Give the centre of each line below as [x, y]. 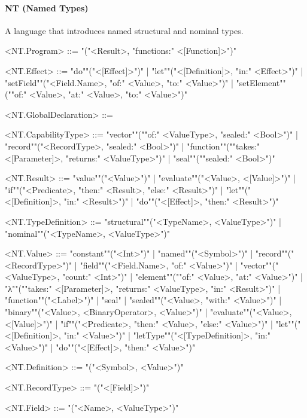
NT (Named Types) [47, 7]
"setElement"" [261, 82]
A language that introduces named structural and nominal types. [124, 30]
